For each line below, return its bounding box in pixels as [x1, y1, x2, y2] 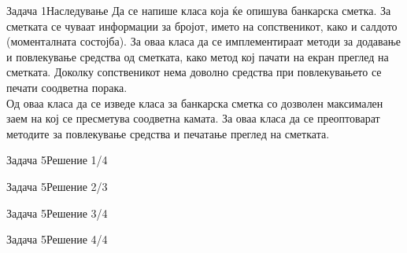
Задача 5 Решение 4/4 [6, 231, 108, 247]
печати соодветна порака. [6, 79, 128, 95]
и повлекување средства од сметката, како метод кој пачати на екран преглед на [6, 48, 389, 64]
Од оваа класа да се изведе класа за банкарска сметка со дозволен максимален [6, 94, 383, 111]
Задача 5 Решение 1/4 [6, 152, 108, 168]
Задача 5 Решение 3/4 [6, 204, 108, 221]
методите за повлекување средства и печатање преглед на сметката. [6, 125, 330, 141]
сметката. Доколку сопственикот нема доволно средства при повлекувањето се [6, 64, 382, 80]
